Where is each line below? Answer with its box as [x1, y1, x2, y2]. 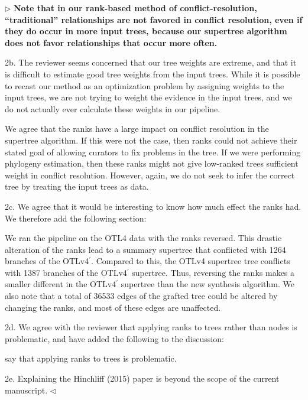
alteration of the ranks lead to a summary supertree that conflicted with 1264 [5, 243, 286, 255]
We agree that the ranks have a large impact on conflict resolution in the [5, 122, 269, 135]
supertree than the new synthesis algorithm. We [121, 278, 294, 290]
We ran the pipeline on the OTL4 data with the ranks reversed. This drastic [5, 232, 282, 244]
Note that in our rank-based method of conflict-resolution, [14, 2, 257, 14]
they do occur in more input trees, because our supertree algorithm [5, 25, 287, 37]
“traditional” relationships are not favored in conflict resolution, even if [5, 13, 303, 25]
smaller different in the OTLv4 [5, 278, 116, 290]
